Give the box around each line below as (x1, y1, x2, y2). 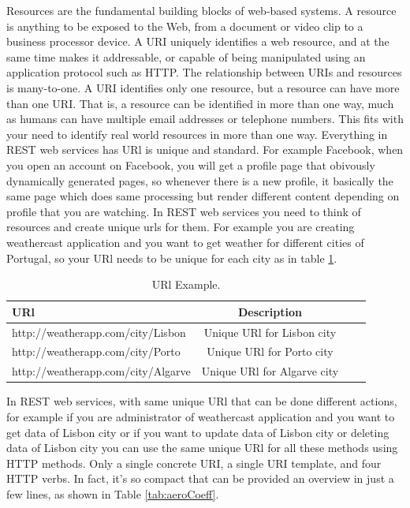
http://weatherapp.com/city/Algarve (12, 363, 191, 379)
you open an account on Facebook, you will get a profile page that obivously (6, 156, 375, 173)
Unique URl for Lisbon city (203, 323, 337, 340)
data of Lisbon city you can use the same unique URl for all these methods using (6, 439, 398, 456)
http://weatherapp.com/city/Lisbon (12, 323, 186, 340)
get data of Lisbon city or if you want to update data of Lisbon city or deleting (6, 424, 389, 440)
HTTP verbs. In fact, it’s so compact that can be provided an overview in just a (6, 470, 394, 487)
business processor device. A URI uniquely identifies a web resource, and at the (6, 33, 389, 50)
